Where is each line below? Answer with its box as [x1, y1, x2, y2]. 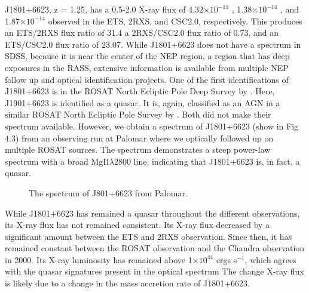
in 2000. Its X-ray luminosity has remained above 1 [5, 253, 192, 266]
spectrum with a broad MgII [5, 155, 109, 167]
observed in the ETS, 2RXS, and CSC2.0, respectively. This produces [48, 14, 302, 27]
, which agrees [244, 253, 296, 266]
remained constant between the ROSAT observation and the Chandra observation [5, 242, 305, 254]
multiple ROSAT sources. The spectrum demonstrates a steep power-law [5, 143, 271, 156]
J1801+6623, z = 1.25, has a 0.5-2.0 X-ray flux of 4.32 [5, 3, 204, 15]
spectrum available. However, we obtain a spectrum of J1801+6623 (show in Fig [5, 119, 299, 132]
